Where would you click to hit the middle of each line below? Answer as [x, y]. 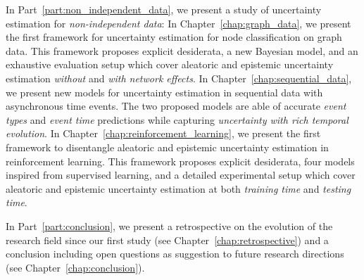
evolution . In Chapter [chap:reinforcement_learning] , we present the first [163, 133]
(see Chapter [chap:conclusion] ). [75, 267]
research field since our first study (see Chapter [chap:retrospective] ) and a [167, 240]
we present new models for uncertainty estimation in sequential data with [164, 92]
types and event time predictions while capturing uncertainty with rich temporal [177, 119]
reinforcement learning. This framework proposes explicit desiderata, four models [180, 161]
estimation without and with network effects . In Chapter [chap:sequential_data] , [179, 78]
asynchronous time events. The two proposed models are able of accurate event [176, 106]
